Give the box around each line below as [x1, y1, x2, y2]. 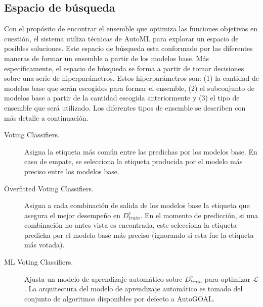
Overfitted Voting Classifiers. [4, 183, 94, 193]
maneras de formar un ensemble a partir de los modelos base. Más [4, 53, 209, 63]
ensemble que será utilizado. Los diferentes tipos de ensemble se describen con [4, 102, 246, 113]
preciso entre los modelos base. [24, 166, 119, 176]
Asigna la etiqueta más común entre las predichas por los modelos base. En [24, 146, 257, 157]
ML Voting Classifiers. [4, 257, 73, 267]
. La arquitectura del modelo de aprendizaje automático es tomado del [24, 283, 243, 294]
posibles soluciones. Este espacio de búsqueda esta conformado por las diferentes [4, 43, 253, 54]
